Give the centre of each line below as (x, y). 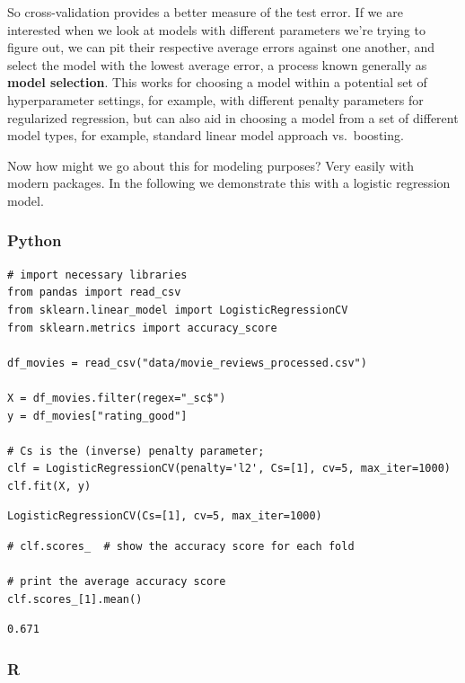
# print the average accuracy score (117, 582)
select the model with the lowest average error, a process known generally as (217, 64)
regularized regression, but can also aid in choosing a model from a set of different (233, 117)
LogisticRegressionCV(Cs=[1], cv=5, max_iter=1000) (165, 516)
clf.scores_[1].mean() (75, 599)
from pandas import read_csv (94, 293)
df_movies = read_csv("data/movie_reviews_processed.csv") (187, 363)
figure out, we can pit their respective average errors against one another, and (221, 47)
